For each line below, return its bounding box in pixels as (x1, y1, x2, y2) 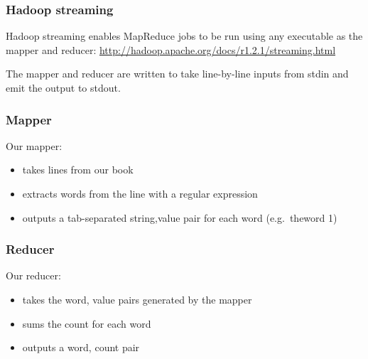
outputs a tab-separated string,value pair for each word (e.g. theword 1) (22, 210, 337, 225)
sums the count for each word (22, 316, 151, 331)
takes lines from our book (22, 162, 134, 177)
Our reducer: (6, 268, 61, 283)
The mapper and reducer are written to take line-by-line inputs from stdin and (6, 66, 349, 81)
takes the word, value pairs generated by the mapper (22, 292, 252, 306)
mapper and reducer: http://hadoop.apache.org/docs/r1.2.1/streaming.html (6, 42, 336, 57)
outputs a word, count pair (22, 340, 140, 355)
